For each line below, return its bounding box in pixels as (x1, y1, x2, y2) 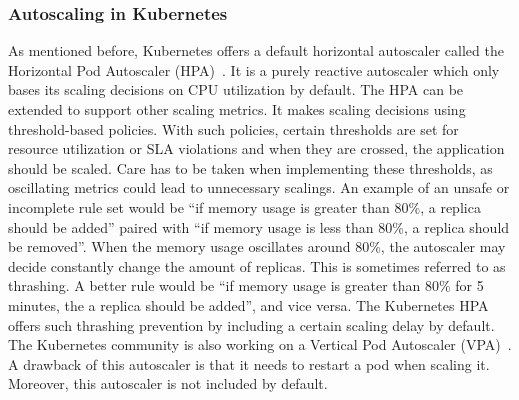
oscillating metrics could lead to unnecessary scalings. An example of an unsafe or (8, 177, 510, 198)
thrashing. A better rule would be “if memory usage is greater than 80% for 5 (8, 275, 484, 296)
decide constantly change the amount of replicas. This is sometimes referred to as (8, 255, 506, 276)
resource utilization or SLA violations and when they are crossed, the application (8, 138, 505, 159)
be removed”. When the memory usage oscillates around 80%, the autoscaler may (8, 236, 506, 257)
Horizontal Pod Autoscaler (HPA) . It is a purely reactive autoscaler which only (8, 59, 500, 80)
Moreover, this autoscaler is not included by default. (8, 373, 328, 394)
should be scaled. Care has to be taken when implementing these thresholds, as (8, 157, 493, 178)
